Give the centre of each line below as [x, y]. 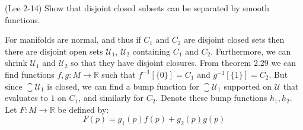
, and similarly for [111, 98]
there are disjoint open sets [54, 51]
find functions [30, 74]
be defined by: [83, 109]
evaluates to [26, 98]
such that [119, 74]
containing [151, 51]
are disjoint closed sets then [234, 39]
